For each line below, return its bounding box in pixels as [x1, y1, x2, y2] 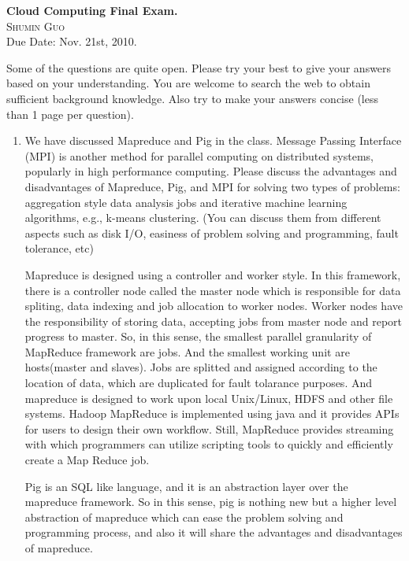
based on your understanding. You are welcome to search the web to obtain [6, 75, 370, 91]
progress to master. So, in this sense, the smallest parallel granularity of [24, 328, 372, 345]
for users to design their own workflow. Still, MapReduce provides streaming [24, 420, 394, 437]
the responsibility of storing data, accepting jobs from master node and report [24, 312, 403, 329]
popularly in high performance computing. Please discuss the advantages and [24, 163, 397, 179]
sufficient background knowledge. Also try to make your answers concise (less [6, 90, 378, 106]
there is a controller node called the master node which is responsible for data [24, 282, 401, 298]
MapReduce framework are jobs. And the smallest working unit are [24, 343, 350, 360]
